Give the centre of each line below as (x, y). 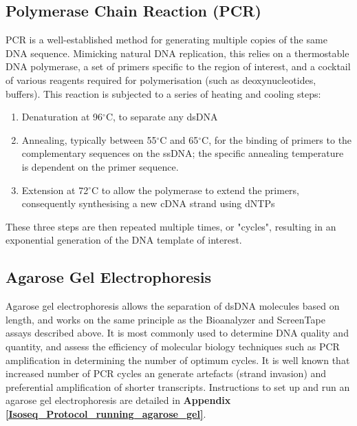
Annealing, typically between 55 (89, 139)
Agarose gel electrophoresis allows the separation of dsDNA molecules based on (173, 306)
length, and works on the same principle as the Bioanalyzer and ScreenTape (165, 319)
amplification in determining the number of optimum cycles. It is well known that (178, 360)
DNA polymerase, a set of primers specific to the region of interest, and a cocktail (178, 66)
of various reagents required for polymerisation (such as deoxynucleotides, (161, 79)
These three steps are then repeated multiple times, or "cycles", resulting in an (171, 226)
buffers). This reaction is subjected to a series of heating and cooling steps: (163, 93)
